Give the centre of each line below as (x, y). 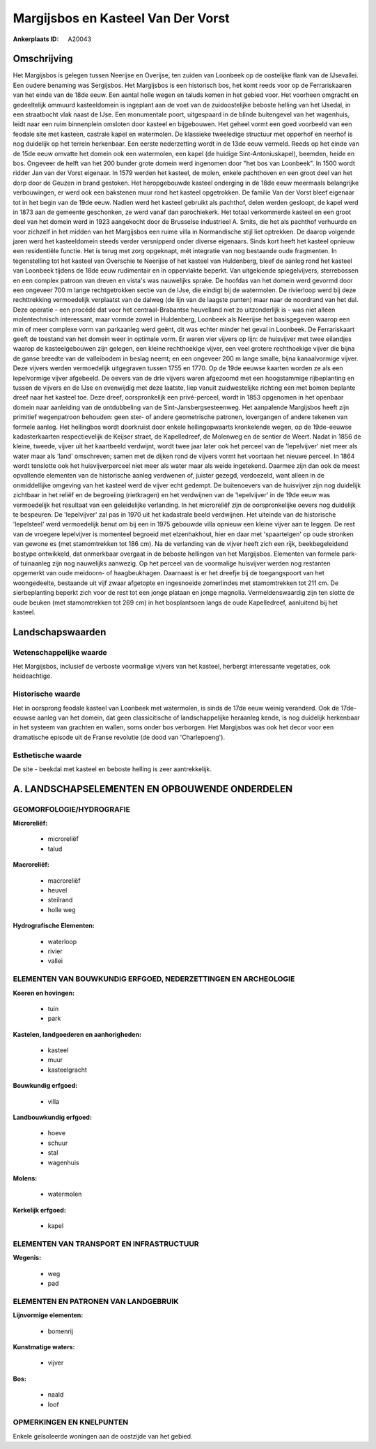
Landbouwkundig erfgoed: (52, 1117)
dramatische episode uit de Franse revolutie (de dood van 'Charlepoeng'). (119, 737)
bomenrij (60, 1331)
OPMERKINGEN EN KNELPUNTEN (71, 1423)
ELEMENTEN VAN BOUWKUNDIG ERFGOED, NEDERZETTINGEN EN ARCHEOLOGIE (154, 979)
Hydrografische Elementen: (54, 926)
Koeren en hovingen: (44, 993)
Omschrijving (43, 59)
